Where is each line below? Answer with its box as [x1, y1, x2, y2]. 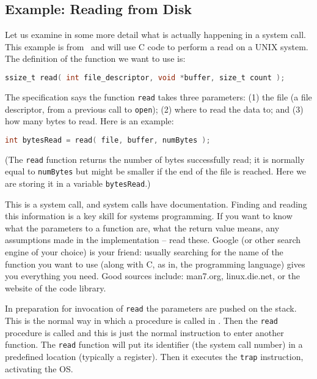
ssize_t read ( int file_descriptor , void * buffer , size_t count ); [5, 73, 285, 82]
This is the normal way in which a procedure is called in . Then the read [5, 314, 279, 327]
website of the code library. [5, 281, 106, 294]
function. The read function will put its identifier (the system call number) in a [5, 338, 303, 351]
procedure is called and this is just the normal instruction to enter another [5, 326, 284, 339]
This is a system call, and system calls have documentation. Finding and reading [5, 197, 307, 210]
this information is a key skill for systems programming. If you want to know [5, 209, 293, 222]
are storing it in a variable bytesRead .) [5, 176, 151, 189]
